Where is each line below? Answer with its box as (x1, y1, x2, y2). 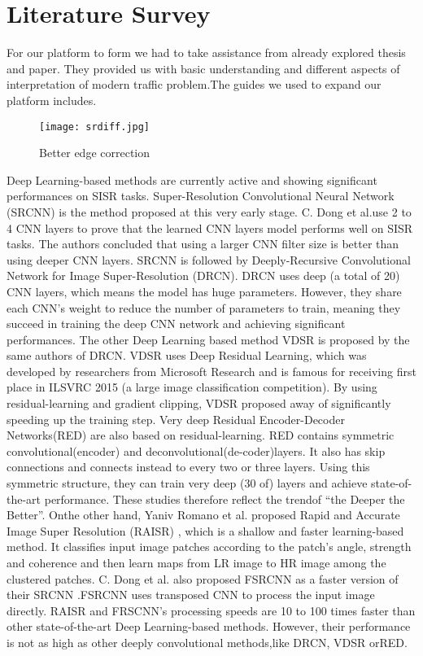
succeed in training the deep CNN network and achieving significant (7, 315, 346, 332)
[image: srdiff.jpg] (39, 120, 150, 133)
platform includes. (7, 91, 97, 108)
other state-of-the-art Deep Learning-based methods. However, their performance (7, 618, 411, 635)
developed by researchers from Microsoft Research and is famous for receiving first (7, 362, 416, 379)
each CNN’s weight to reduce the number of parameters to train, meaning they (7, 299, 401, 316)
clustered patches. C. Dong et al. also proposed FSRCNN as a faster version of (7, 570, 399, 587)
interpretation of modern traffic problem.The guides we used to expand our (7, 76, 382, 93)
